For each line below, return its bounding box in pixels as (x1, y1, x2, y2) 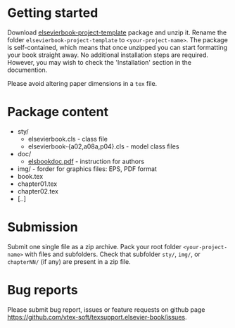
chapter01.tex (17, 179, 58, 188)
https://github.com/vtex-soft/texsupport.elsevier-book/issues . (7, 313, 187, 321)
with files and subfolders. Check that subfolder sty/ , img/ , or (24, 250, 201, 258)
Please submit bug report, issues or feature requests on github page (7, 305, 205, 314)
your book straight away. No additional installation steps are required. (7, 51, 209, 59)
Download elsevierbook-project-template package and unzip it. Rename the (7, 28, 227, 37)
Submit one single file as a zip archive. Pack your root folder (7, 242, 182, 251)
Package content (7, 104, 109, 120)
